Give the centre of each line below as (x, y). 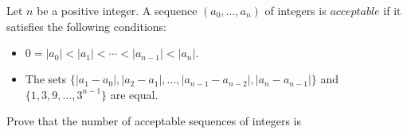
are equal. (134, 94)
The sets (46, 79)
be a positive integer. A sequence (117, 10)
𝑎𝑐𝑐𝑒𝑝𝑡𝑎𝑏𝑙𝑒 (355, 12)
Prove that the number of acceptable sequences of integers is (154, 121)
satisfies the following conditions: (86, 26)
